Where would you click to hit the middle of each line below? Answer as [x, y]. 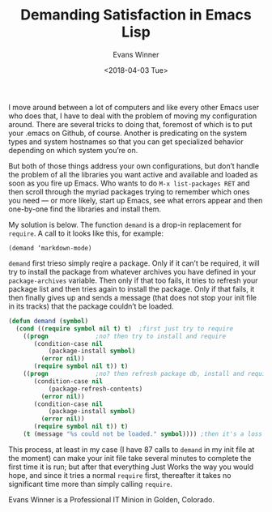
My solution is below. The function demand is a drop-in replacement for [125, 224]
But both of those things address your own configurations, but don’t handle [134, 166]
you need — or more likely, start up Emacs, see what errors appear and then [136, 200]
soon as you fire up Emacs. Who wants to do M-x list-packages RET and [129, 183]
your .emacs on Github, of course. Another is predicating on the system [128, 133]
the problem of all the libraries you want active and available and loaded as [133, 174]
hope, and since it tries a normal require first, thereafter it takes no [120, 475]
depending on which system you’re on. [73, 150]
